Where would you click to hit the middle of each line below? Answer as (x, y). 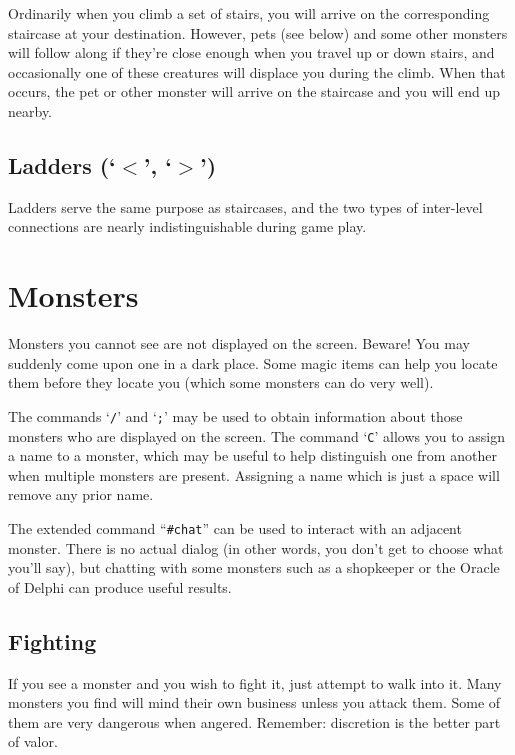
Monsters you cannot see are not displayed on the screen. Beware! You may (239, 343)
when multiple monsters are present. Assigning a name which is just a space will (254, 474)
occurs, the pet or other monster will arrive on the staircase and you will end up (254, 91)
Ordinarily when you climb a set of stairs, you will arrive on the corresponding (249, 13)
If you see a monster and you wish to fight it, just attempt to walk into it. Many (255, 682)
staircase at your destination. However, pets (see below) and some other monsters (258, 32)
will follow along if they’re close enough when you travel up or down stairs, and (251, 52)
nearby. (30, 110)
